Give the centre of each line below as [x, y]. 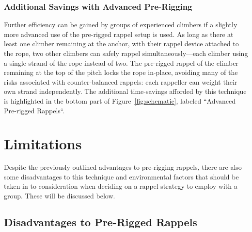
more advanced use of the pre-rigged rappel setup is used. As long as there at [119, 34]
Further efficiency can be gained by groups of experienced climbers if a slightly [121, 25]
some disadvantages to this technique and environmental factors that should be [121, 176]
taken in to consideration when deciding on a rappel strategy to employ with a [121, 186]
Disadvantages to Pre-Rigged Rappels [101, 222]
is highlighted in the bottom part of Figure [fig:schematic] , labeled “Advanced [120, 100]
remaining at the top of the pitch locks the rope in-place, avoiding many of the [121, 72]
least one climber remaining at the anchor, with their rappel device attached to [121, 44]
